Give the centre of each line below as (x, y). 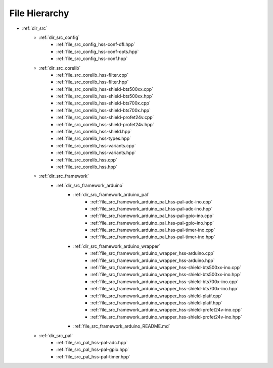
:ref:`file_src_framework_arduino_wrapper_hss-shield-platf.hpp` (156, 303)
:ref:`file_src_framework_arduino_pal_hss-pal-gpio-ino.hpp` (152, 223)
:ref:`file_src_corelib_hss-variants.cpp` (96, 145)
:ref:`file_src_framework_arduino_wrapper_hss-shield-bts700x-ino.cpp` (164, 281)
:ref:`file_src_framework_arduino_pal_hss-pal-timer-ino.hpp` (153, 237)
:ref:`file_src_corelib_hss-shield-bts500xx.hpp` (105, 96)
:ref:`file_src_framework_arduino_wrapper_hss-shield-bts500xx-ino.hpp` (166, 275)
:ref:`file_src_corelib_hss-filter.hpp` (93, 82)
